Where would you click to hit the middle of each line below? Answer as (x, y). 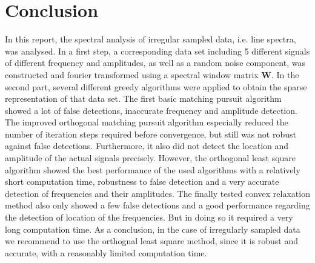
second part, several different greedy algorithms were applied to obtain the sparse (156, 86)
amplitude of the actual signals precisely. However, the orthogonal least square (151, 158)
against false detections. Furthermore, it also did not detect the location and (147, 146)
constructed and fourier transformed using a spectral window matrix (132, 74)
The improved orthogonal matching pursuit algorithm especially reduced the (147, 122)
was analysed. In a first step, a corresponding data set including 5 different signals (157, 51)
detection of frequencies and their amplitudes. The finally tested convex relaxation (157, 193)
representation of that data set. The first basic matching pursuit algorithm (143, 98)
